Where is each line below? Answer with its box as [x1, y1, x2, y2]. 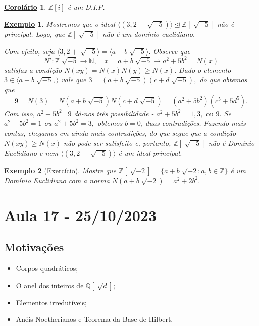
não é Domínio [208, 137, 255, 148]
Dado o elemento [179, 64, 231, 75]
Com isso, [4, 107, 35, 118]
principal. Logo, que [4, 28, 65, 39]
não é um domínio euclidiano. [102, 28, 195, 39]
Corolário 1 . [4, 2, 46, 12]
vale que [61, 74, 86, 85]
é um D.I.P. [67, 2, 105, 12]
